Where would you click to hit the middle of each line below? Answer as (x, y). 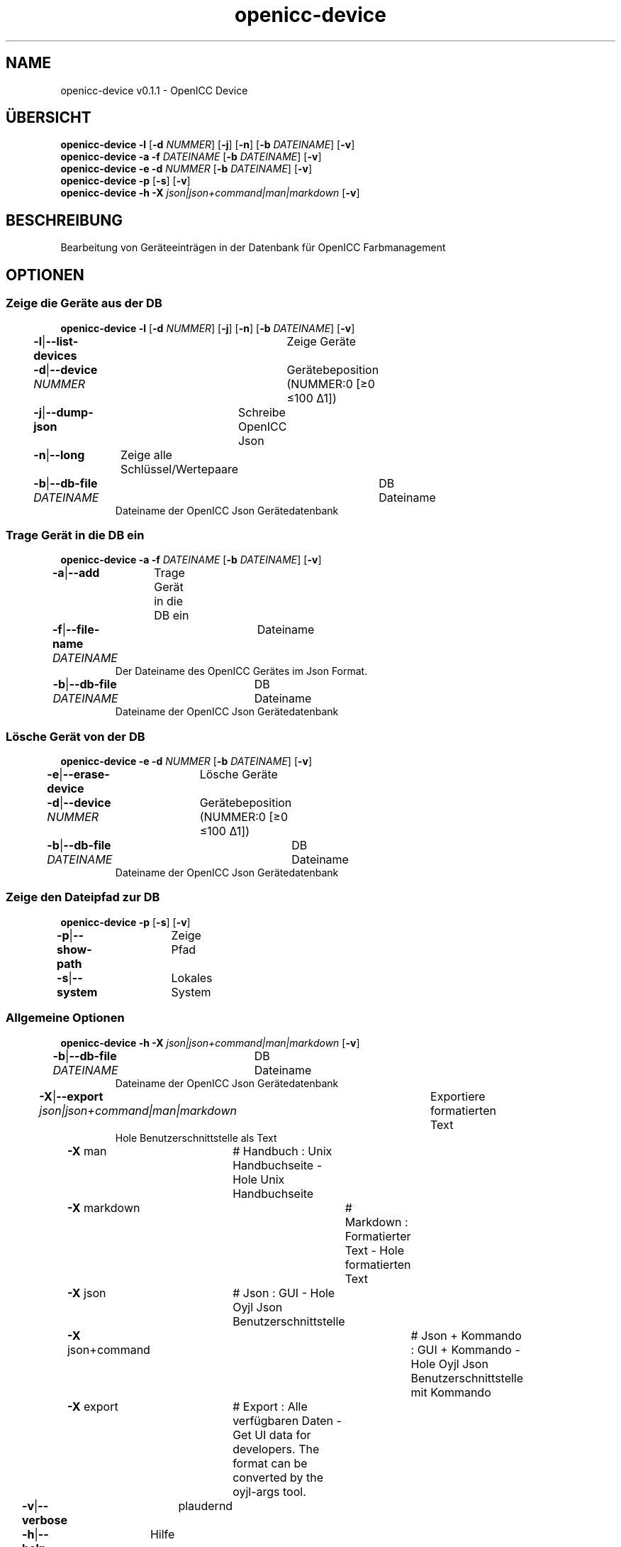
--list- (62, 341)
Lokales (192, 978)
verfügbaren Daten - (287, 1420)
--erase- (86, 774)
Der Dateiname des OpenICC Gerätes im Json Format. (241, 671)
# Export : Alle (270, 1406)
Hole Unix (259, 1179)
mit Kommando (451, 1392)
